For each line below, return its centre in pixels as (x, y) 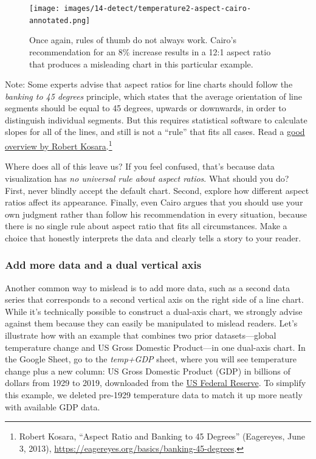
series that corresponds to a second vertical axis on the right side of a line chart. (154, 299)
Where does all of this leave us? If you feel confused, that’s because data (140, 166)
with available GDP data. (53, 406)
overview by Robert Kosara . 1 (59, 145)
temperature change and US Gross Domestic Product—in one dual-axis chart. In (155, 347)
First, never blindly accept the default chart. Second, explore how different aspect (157, 190)
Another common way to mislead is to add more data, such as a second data (148, 287)
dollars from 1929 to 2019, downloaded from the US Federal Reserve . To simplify (156, 383)
